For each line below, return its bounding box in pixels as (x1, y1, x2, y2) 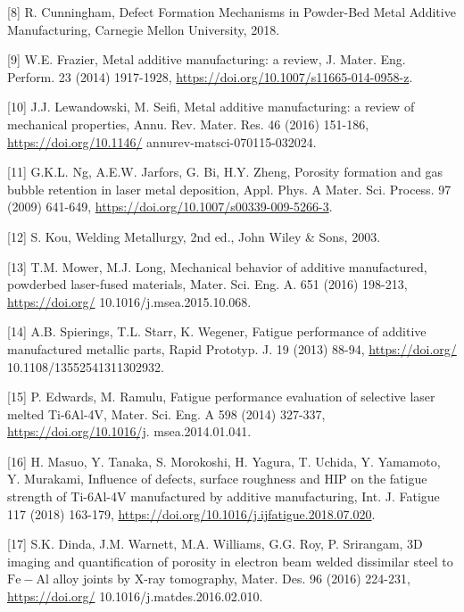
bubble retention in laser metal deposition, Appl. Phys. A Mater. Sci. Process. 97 (7, 179, 452, 198)
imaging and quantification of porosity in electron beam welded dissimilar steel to (7, 551, 453, 570)
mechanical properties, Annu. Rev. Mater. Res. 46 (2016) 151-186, (7, 114, 369, 133)
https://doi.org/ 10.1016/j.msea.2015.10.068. (7, 292, 252, 310)
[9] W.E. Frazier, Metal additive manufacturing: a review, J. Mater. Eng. (7, 50, 406, 69)
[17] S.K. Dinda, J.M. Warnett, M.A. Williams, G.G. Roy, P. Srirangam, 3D (7, 534, 423, 553)
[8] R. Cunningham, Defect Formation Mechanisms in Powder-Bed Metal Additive (7, 3, 456, 21)
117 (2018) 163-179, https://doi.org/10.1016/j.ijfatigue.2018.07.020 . (7, 504, 376, 523)
